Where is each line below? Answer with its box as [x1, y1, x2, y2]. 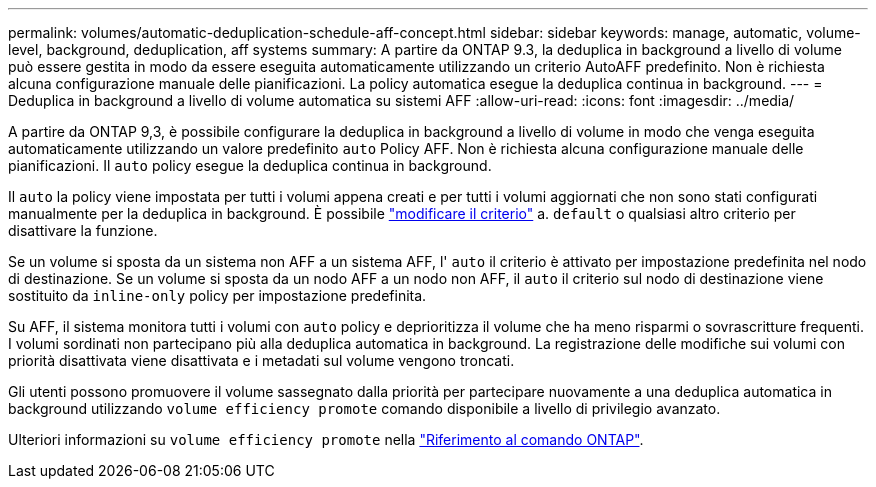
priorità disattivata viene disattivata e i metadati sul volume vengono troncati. [8, 352, 515, 369]
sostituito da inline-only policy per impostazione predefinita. [8, 287, 427, 304]
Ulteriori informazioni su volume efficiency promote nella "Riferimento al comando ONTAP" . [8, 431, 644, 448]
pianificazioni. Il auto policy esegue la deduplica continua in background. [8, 157, 492, 174]
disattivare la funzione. [8, 222, 158, 239]
